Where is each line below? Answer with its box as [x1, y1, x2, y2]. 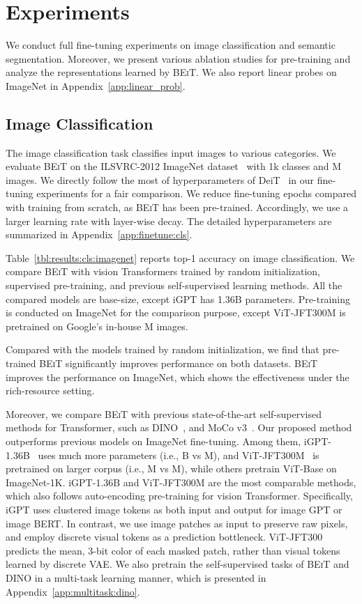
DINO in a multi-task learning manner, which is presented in [6, 570, 266, 584]
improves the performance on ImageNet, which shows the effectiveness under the [6, 369, 349, 384]
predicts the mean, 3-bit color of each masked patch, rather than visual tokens [6, 543, 340, 557]
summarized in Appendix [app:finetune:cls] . [6, 227, 193, 242]
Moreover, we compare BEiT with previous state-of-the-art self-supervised [6, 406, 322, 421]
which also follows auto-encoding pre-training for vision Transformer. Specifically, [6, 488, 353, 503]
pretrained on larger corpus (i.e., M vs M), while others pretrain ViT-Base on [6, 461, 337, 476]
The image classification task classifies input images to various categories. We [6, 145, 336, 160]
